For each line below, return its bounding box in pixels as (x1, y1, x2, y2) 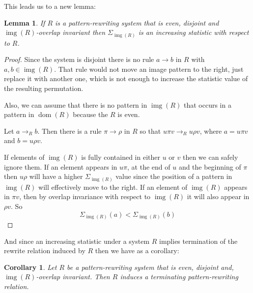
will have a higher (29, 171, 83, 181)
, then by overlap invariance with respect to (19, 191, 151, 202)
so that (140, 125, 161, 136)
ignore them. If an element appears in (4, 161, 117, 172)
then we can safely (182, 152, 238, 162)
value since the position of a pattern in (115, 171, 232, 181)
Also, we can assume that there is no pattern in (4, 99, 147, 110)
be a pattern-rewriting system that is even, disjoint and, (67, 262, 234, 272)
